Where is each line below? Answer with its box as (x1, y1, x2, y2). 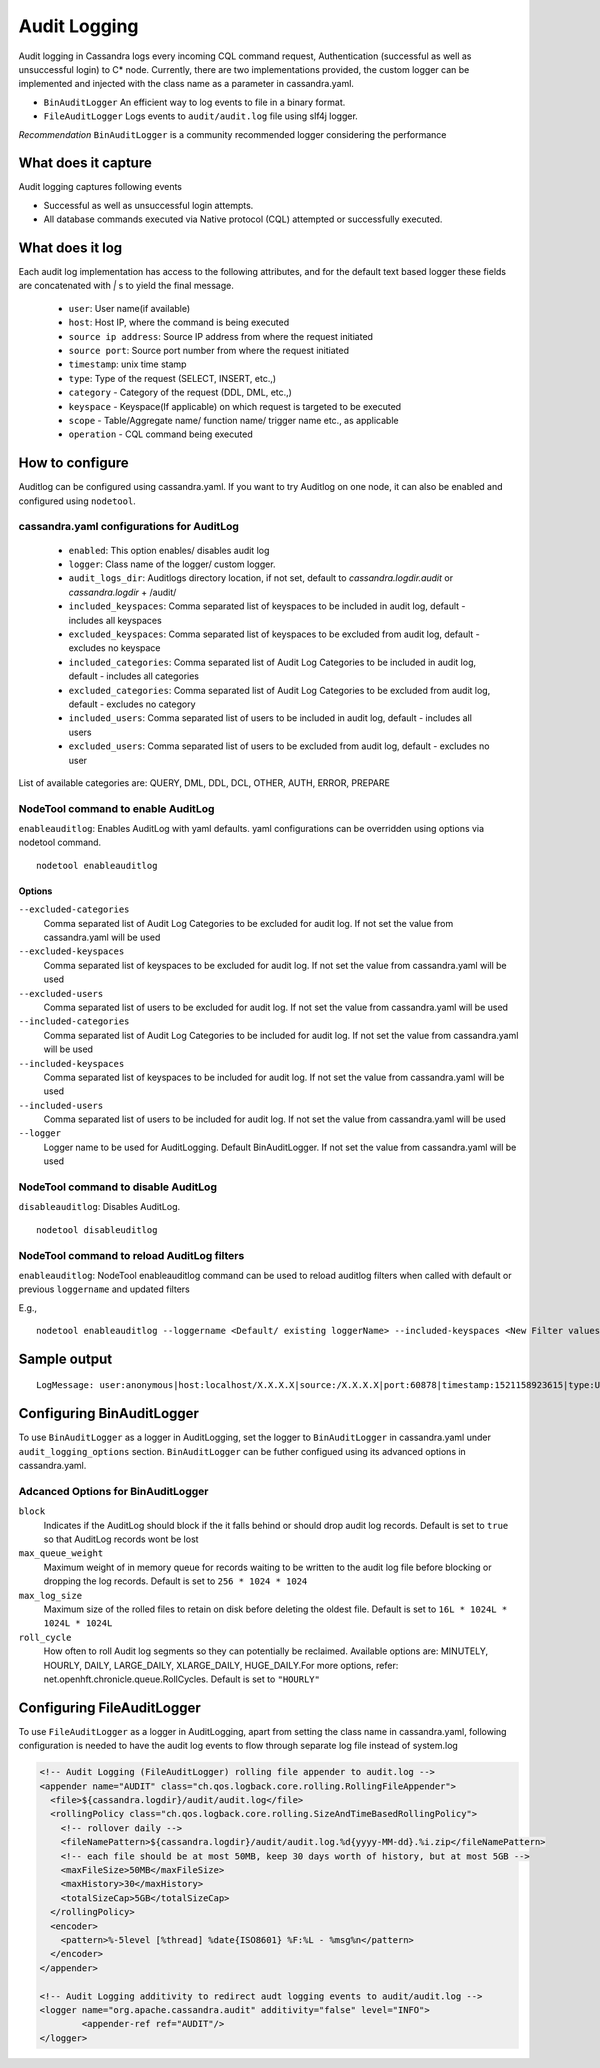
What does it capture (18, 155, 152, 172)
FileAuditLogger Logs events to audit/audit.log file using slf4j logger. (43, 110, 359, 122)
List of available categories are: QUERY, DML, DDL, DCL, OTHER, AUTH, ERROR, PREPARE (18, 776, 390, 789)
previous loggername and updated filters (18, 1283, 190, 1295)
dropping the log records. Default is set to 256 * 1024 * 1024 (43, 1575, 308, 1587)
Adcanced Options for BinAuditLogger (18, 1484, 209, 1498)
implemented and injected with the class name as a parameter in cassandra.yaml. (18, 78, 355, 90)
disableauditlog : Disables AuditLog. (18, 1201, 181, 1213)
